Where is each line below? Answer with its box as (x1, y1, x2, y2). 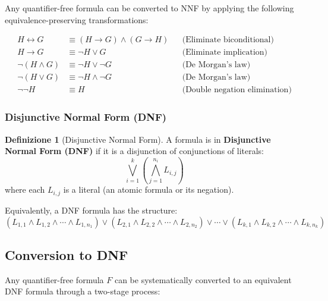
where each (5, 183, 45, 196)
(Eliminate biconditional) (182, 36, 274, 45)
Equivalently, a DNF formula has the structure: (5, 203, 178, 216)
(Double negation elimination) (182, 86, 292, 95)
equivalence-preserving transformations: (5, 13, 149, 26)
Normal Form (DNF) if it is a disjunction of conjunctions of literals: (5, 145, 264, 157)
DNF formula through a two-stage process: (5, 285, 160, 297)
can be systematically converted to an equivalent (114, 273, 292, 286)
